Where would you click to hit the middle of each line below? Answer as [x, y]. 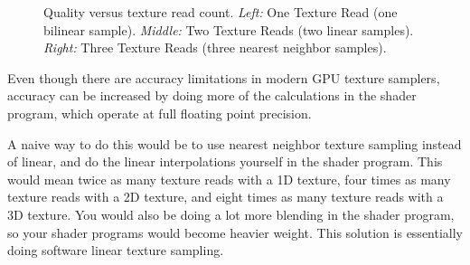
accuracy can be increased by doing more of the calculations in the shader [212, 95]
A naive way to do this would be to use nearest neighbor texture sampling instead [235, 143]
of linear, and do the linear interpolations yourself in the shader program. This [225, 161]
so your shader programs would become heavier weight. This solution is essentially [235, 232]
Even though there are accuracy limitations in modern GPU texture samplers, [224, 77]
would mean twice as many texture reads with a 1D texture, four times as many [229, 179]
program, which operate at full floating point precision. [160, 113]
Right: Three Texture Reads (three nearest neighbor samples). [215, 47]
